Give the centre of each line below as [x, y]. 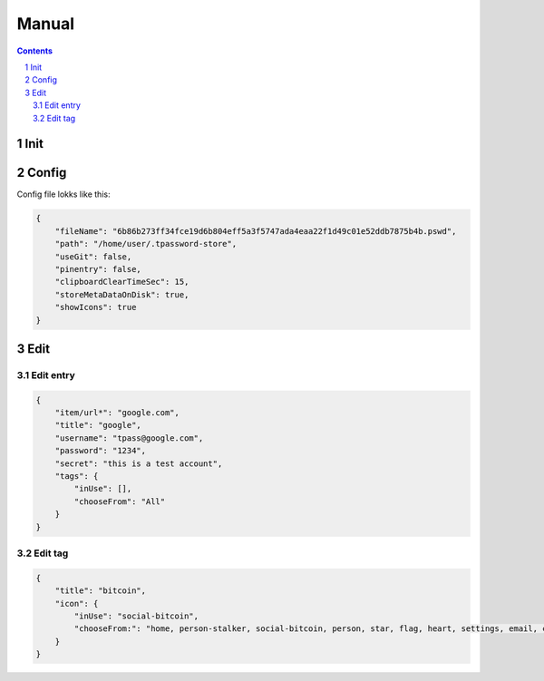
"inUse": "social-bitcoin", [136, 616]
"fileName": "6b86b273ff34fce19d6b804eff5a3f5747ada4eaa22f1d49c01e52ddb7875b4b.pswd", [256, 231]
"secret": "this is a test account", [139, 463]
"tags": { [77, 477]
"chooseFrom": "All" [120, 501]
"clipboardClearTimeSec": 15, [122, 282]
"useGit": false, [93, 257]
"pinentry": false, [98, 269]
